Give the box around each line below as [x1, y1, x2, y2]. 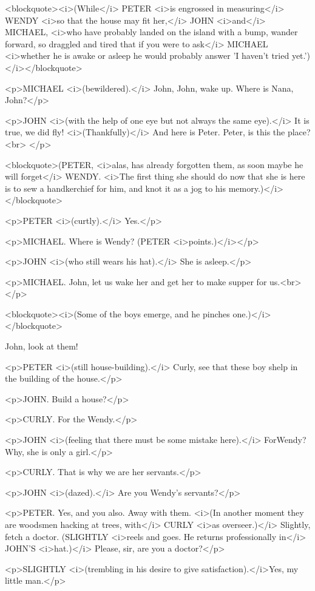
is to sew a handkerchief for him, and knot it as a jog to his [5, 181, 226, 194]
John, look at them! [5, 340, 78, 353]
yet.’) [291, 49, 310, 62]
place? [287, 126, 311, 138]
